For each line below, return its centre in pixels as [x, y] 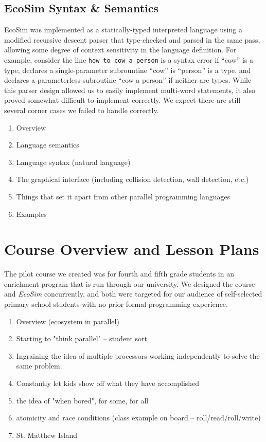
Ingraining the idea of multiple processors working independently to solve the [138, 355]
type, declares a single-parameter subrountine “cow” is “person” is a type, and [128, 70]
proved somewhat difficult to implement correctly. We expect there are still [122, 100]
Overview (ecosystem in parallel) [68, 321]
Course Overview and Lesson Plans [132, 249]
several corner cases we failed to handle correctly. [82, 110]
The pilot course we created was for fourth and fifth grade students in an [119, 274]
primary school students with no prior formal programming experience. [116, 304]
